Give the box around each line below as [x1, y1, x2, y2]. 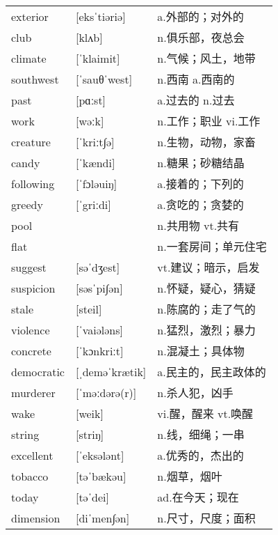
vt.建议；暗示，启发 [157, 259, 260, 276]
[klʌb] [75, 29, 103, 45]
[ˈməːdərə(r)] [75, 384, 137, 401]
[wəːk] [75, 112, 104, 129]
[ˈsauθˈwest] [75, 70, 133, 87]
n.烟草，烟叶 [157, 468, 222, 485]
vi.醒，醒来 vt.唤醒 [157, 405, 254, 422]
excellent [11, 447, 54, 463]
